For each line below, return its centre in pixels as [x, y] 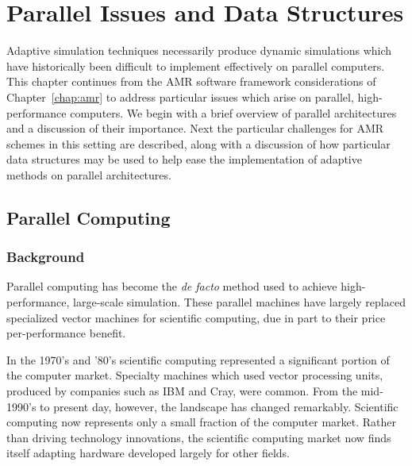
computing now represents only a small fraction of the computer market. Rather [202, 422]
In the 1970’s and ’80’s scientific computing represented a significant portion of [198, 359]
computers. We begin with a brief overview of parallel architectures [233, 112]
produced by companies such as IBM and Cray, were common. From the [182, 391]
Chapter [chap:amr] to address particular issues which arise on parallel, [180, 96]
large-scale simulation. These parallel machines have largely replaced [239, 302]
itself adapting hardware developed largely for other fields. [148, 453]
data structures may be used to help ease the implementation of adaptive [184, 159]
